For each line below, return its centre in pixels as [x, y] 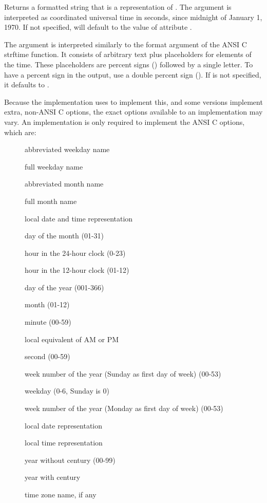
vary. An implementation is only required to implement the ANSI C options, [125, 122]
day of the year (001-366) [64, 287]
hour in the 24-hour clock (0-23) [75, 253]
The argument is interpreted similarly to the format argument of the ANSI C [126, 44]
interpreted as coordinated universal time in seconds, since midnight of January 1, [133, 17]
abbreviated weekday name [67, 149]
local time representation [64, 443]
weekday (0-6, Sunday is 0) [67, 391]
